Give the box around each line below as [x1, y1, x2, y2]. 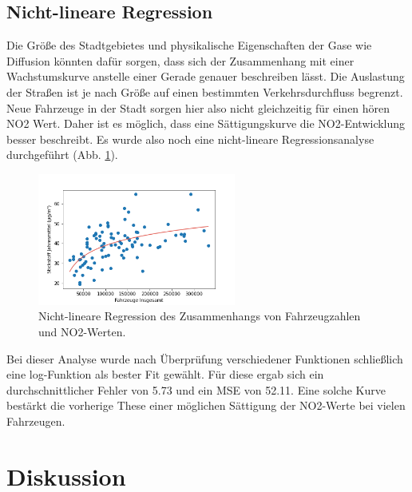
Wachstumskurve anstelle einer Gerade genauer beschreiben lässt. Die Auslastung [6, 68, 405, 85]
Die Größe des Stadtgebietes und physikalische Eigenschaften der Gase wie [6, 37, 372, 54]
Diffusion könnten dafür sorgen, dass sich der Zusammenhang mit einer [6, 52, 355, 69]
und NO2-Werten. [38, 323, 126, 339]
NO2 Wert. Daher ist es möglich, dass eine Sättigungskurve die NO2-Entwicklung [6, 115, 406, 132]
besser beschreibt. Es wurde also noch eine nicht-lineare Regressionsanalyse [6, 130, 374, 147]
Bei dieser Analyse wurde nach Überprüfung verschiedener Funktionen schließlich [6, 350, 403, 367]
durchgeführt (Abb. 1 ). [6, 146, 118, 163]
